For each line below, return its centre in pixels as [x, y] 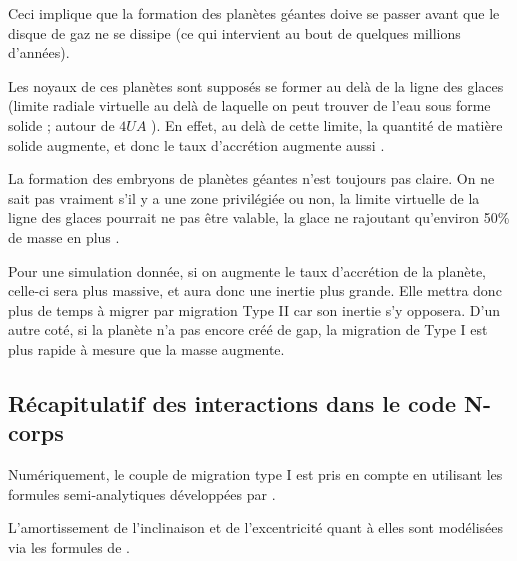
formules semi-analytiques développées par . [142, 493]
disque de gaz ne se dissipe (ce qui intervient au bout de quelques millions [234, 32]
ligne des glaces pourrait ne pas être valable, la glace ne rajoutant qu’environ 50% [259, 217]
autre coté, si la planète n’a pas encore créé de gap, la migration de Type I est [248, 329]
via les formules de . [69, 546]
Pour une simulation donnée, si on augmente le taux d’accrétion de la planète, [247, 270]
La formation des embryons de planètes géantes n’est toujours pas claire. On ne [251, 178]
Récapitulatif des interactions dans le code [232, 402]
